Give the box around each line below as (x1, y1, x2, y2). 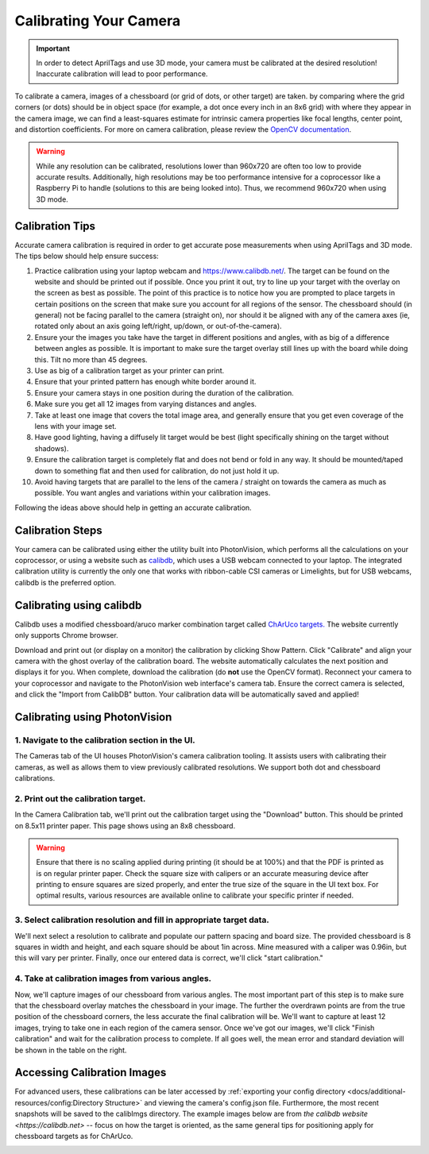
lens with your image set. (34, 422, 117, 430)
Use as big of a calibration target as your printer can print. (34, 366, 225, 376)
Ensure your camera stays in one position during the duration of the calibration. (34, 388, 294, 397)
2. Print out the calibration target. (14, 793, 146, 804)
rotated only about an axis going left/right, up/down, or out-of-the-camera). (34, 322, 282, 331)
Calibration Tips (14, 219, 95, 233)
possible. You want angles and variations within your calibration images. (34, 488, 271, 498)
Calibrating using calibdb (14, 598, 142, 612)
